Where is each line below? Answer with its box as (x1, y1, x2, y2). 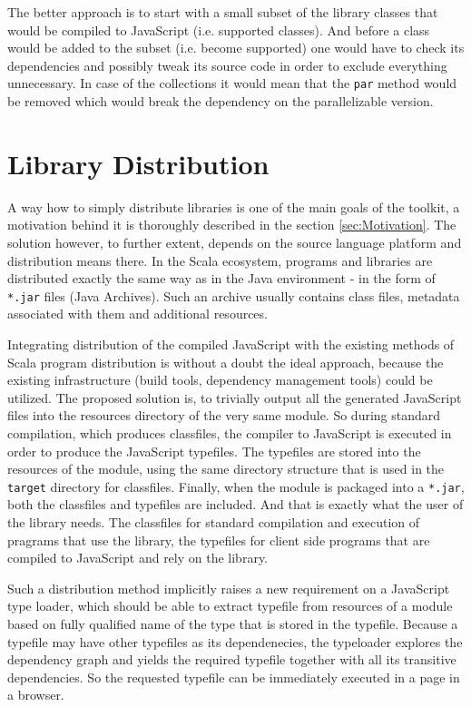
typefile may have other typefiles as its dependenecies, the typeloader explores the (7, 632, 463, 651)
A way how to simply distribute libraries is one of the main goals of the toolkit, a (7, 197, 460, 216)
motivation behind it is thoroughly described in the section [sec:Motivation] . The (7, 215, 456, 234)
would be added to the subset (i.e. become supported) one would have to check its (7, 38, 465, 57)
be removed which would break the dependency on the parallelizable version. (7, 92, 434, 111)
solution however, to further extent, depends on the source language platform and (7, 232, 462, 251)
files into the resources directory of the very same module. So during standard (7, 406, 441, 425)
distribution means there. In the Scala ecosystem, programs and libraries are (7, 250, 433, 270)
